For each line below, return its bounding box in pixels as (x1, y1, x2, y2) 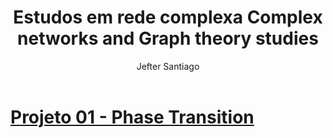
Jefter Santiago (136, 60, 200, 72)
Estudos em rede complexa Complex (13, 6, 323, 29)
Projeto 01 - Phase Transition (10, 106, 255, 128)
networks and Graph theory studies (17, 27, 319, 50)
